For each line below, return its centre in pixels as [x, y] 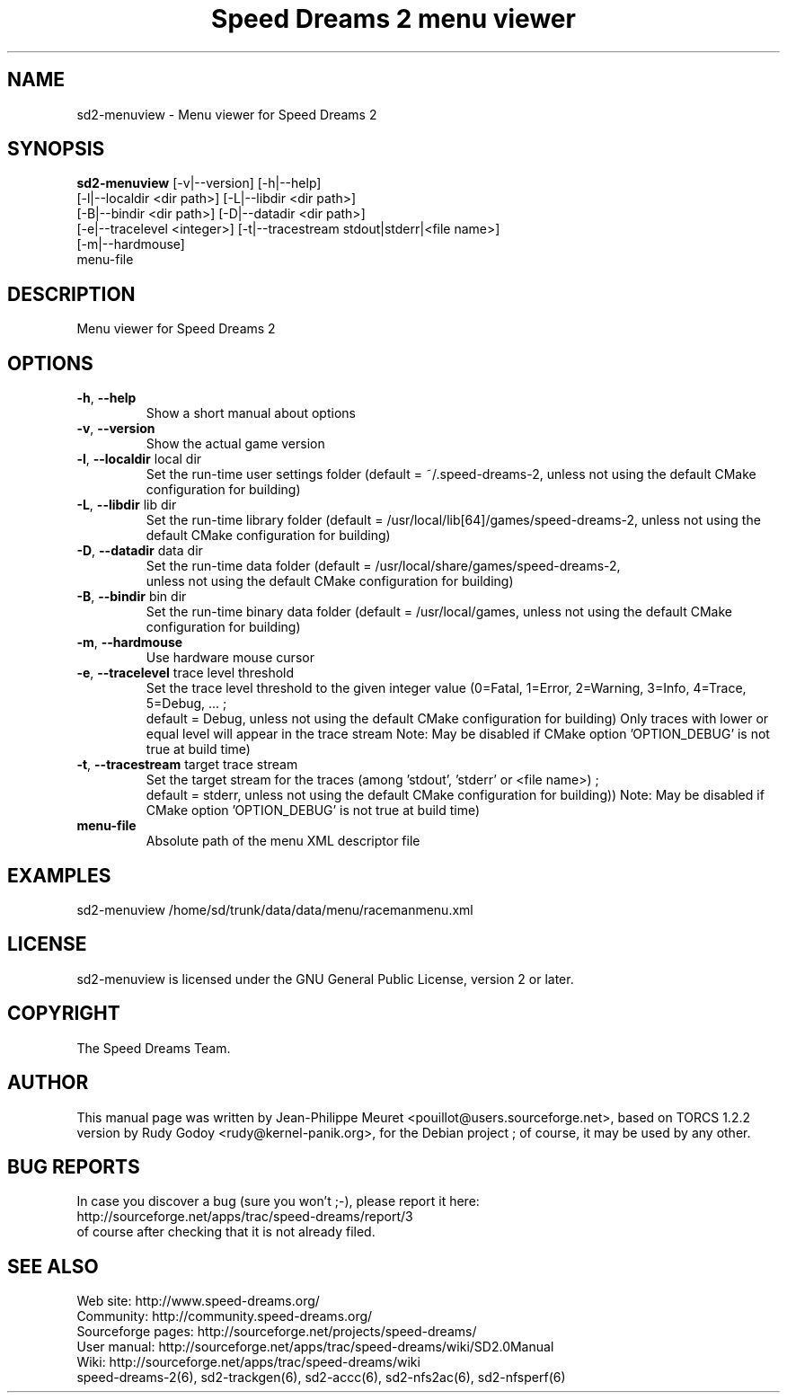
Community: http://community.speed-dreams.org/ [225, 1316]
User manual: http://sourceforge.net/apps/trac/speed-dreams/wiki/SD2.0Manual [315, 1347]
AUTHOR [48, 1083]
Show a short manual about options [251, 413]
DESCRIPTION [71, 294]
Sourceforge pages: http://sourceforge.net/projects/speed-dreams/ [277, 1332]
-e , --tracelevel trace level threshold [186, 673]
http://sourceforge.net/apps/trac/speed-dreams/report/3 [245, 1217]
